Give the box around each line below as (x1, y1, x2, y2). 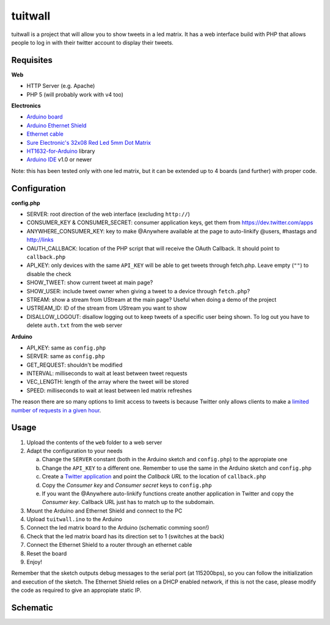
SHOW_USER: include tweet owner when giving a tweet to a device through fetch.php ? (26, 287, 251, 294)
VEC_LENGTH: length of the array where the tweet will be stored (26, 378, 189, 386)
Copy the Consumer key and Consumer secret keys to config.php (42, 481, 212, 489)
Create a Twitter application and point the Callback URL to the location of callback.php (42, 473, 266, 480)
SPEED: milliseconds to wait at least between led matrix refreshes (26, 387, 192, 394)
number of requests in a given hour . (11, 406, 101, 414)
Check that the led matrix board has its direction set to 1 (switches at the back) (26, 532, 225, 540)
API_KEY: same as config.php (26, 344, 106, 351)
